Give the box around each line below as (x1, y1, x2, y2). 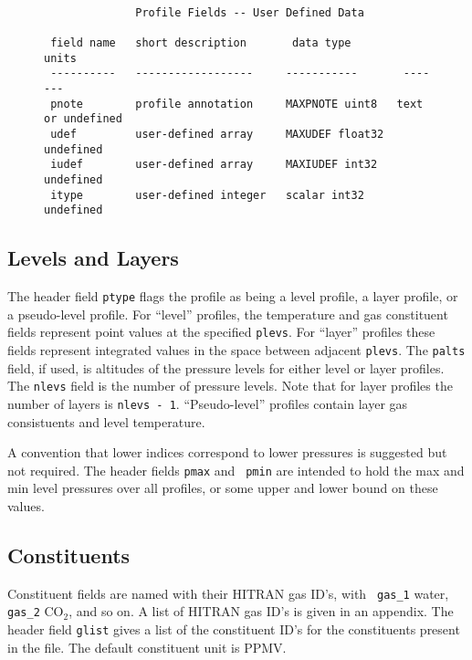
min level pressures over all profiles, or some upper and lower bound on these (7, 478, 438, 498)
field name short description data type (50, 36, 351, 49)
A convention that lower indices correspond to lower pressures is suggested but (7, 443, 447, 462)
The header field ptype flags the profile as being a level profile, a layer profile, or (7, 287, 458, 306)
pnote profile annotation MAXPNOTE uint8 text (50, 97, 424, 110)
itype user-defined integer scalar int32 (50, 188, 364, 202)
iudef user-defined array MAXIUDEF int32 (50, 158, 378, 172)
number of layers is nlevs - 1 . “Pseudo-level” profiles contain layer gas (7, 393, 408, 413)
